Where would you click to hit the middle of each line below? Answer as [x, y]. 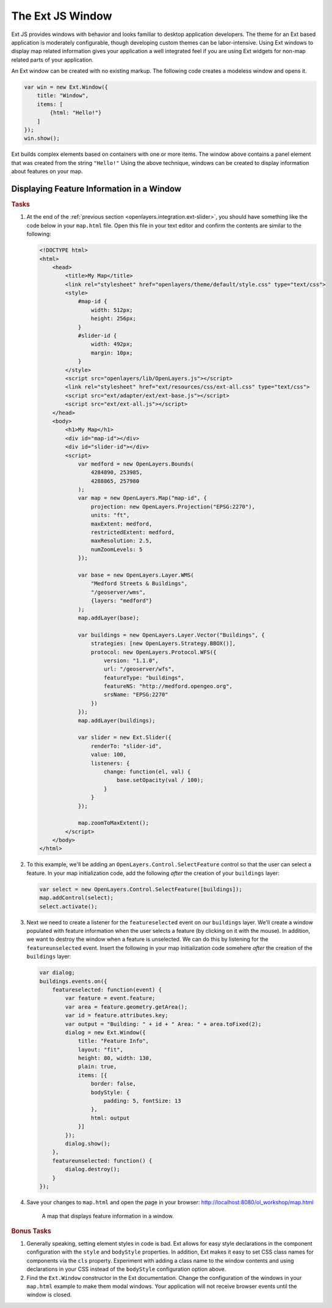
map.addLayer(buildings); [117, 720]
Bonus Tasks [31, 1231]
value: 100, [109, 755]
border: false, [114, 1084]
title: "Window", [63, 96]
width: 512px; [112, 310]
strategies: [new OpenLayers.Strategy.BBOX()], [163, 644]
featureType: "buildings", [144, 678]
